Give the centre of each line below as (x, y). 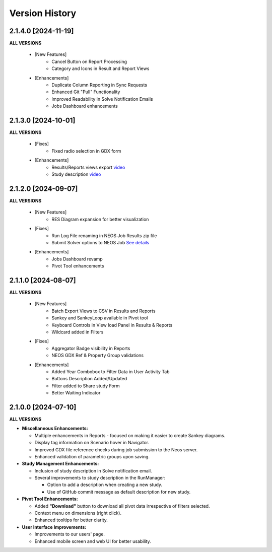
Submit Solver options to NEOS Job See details (100, 242)
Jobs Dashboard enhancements (85, 106)
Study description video (76, 174)
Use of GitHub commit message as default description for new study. (119, 492)
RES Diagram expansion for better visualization (100, 219)
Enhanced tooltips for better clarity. (71, 520)
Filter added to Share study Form (86, 386)
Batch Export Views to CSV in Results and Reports (104, 311)
